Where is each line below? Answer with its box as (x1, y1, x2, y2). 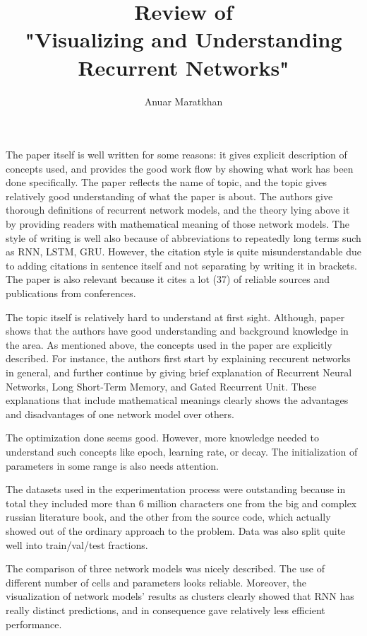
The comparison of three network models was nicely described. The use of (6, 561, 325, 576)
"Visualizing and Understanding (25, 25, 342, 54)
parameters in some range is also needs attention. (6, 458, 219, 473)
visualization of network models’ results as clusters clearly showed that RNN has (6, 589, 354, 603)
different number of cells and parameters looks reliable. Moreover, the (6, 574, 306, 589)
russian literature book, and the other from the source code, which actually (6, 509, 331, 524)
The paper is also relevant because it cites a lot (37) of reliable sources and (6, 272, 330, 287)
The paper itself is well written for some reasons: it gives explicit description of (6, 147, 347, 162)
